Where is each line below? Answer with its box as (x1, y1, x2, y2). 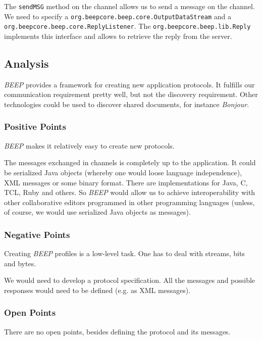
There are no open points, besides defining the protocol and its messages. (4, 326, 231, 336)
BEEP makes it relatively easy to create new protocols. (4, 140, 175, 151)
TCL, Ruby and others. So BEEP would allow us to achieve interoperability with (4, 187, 255, 198)
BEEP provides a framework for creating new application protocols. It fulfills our (4, 79, 255, 89)
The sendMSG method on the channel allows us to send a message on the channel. (4, 1, 255, 11)
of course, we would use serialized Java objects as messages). (4, 207, 191, 217)
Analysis (4, 55, 49, 71)
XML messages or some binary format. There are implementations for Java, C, (4, 177, 248, 187)
